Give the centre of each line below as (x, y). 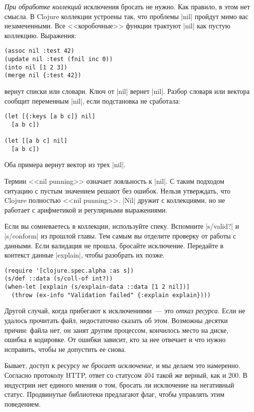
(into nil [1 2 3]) (36, 67)
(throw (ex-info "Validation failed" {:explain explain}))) (111, 295)
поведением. (23, 403)
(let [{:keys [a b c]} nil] (50, 117)
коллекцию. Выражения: (40, 35)
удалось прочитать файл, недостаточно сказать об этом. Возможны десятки (116, 320)
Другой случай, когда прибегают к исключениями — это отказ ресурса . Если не (125, 311)
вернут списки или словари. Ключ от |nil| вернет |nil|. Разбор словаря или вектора (127, 91)
